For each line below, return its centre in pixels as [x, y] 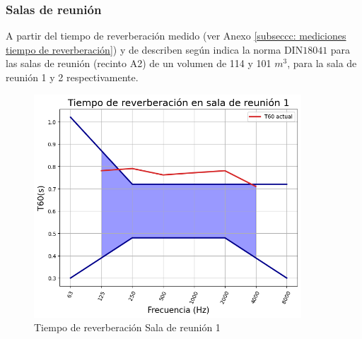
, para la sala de [322, 63]
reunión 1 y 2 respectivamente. [72, 77]
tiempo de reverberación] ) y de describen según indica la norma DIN [154, 49]
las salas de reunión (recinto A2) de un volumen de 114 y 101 [139, 63]
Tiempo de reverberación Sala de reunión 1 [127, 327]
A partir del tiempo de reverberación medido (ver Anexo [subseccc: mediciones [176, 36]
